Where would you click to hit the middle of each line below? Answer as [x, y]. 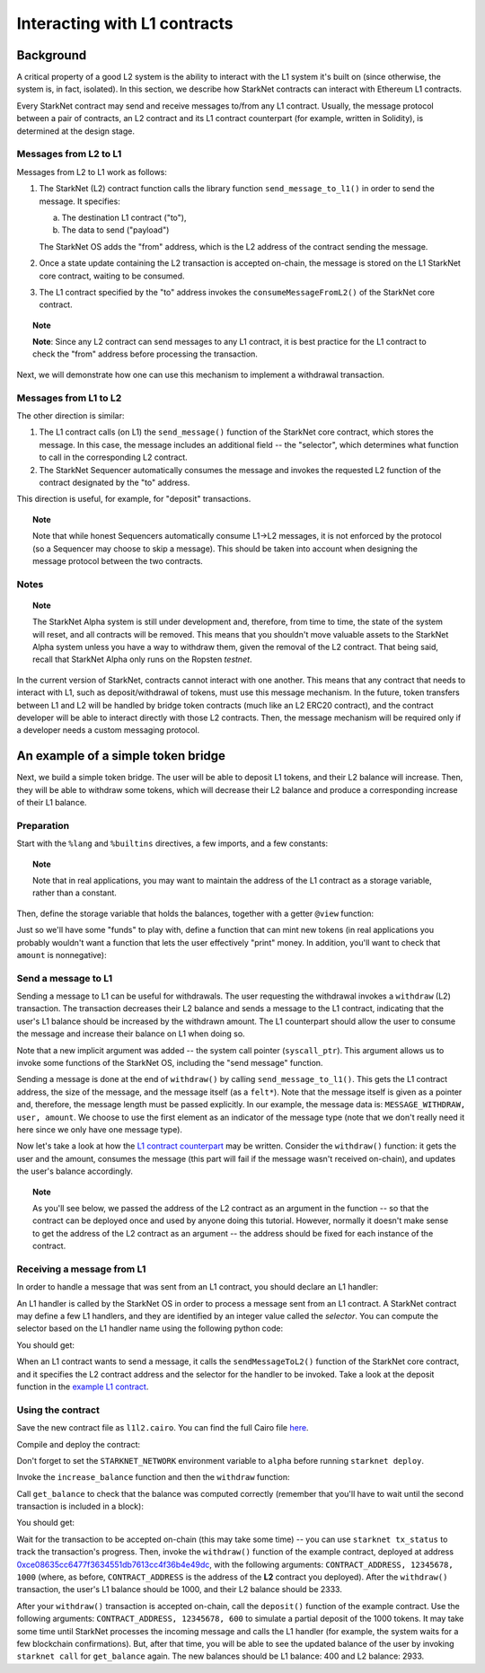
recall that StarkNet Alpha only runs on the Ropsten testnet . [142, 659]
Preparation [43, 825]
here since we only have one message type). [100, 1129]
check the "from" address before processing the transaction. [145, 354]
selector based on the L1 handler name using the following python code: [150, 1328]
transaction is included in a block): [80, 1506]
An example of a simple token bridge [121, 756]
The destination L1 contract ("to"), [124, 217]
